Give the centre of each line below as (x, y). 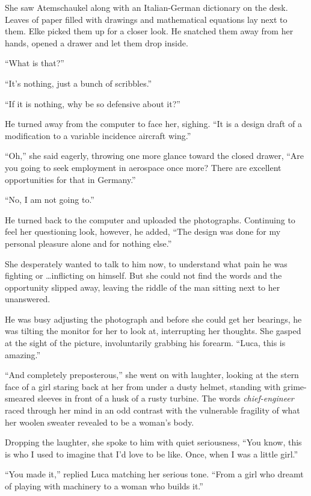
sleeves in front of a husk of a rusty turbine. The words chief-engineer (166, 398)
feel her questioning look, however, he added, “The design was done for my (143, 231)
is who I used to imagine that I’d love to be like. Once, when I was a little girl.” (152, 454)
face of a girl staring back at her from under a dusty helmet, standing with (143, 386)
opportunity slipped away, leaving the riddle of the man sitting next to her (143, 287)
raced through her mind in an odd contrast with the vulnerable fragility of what (152, 410)
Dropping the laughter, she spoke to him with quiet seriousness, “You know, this (153, 442)
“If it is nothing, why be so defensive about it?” (93, 103)
